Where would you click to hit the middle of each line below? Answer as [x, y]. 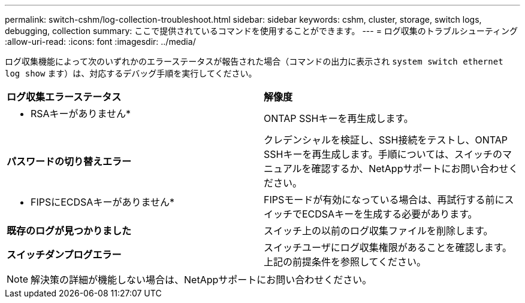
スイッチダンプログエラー [64, 255]
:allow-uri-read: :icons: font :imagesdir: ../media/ [100, 42]
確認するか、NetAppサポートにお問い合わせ [410, 169]
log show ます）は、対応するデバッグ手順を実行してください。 [131, 73]
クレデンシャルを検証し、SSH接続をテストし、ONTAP [386, 140]
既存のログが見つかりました [69, 231]
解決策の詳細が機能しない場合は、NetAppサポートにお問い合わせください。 [201, 280]
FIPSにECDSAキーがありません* [102, 202]
